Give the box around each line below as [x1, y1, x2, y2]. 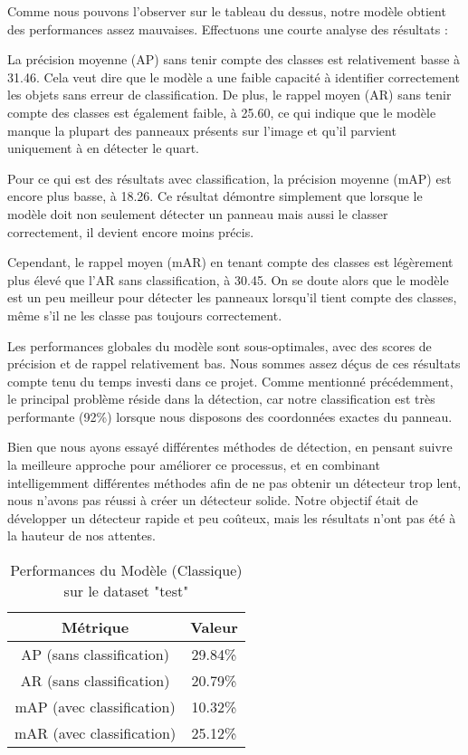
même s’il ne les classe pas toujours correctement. [7, 305, 282, 324]
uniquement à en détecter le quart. [7, 139, 200, 158]
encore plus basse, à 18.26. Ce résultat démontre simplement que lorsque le [7, 186, 423, 205]
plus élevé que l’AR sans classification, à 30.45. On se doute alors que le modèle [7, 270, 449, 289]
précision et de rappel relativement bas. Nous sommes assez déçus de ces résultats [7, 354, 461, 373]
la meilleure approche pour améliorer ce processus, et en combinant [7, 455, 380, 474]
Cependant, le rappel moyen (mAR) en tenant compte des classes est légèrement [7, 253, 454, 272]
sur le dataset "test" [63, 580, 189, 602]
